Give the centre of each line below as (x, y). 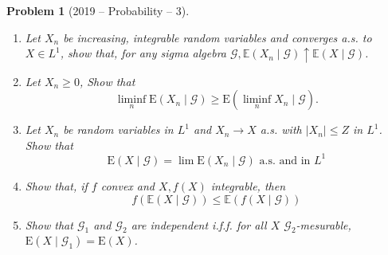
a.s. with (281, 129)
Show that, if (56, 185)
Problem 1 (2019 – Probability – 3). (98, 10)
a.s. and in (285, 161)
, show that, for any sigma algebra (143, 53)
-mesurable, (323, 224)
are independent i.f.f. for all (199, 224)
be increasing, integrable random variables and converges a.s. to (218, 37)
